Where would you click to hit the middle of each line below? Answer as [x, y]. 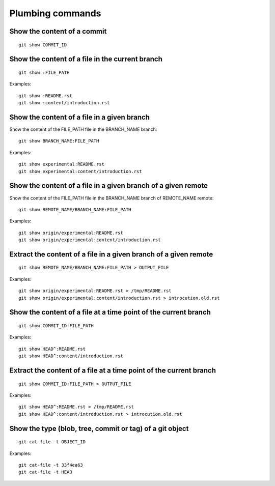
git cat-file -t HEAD [45, 472]
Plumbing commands [55, 13]
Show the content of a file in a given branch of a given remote [109, 186]
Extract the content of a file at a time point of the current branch [113, 371]
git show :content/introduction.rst [64, 103]
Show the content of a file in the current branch [86, 59]
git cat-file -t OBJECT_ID [52, 442]
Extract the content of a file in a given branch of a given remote [111, 254]
